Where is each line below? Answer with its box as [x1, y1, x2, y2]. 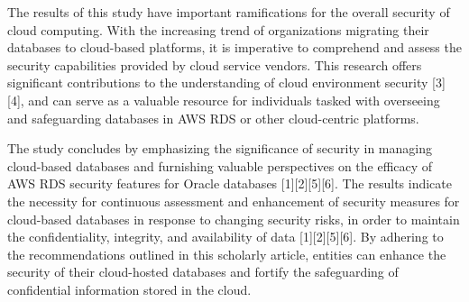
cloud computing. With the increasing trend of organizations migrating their [7, 20, 429, 39]
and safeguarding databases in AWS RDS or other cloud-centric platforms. [7, 108, 419, 127]
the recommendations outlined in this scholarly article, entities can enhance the [7, 244, 446, 263]
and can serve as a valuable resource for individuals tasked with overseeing [28, 90, 440, 109]
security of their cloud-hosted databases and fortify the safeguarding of [7, 262, 399, 281]
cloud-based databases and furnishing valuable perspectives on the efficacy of [7, 156, 433, 175]
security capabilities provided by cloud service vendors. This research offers [7, 55, 422, 74]
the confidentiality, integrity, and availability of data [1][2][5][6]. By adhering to [7, 227, 444, 246]
